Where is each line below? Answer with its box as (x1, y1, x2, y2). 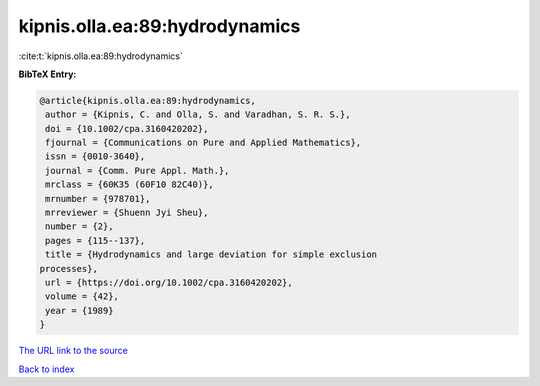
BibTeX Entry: (18, 68, 77, 80)
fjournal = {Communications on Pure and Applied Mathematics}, (45, 137, 362, 149)
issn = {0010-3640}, (45, 151, 146, 162)
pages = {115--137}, (45, 235, 146, 246)
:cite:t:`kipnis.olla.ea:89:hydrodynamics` (18, 50, 184, 62)
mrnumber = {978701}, (45, 193, 151, 204)
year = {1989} (45, 305, 114, 316)
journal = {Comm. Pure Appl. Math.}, (45, 165, 230, 176)
